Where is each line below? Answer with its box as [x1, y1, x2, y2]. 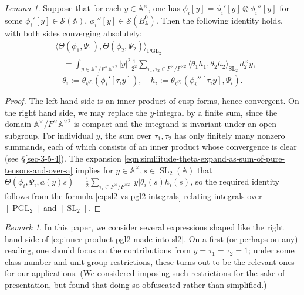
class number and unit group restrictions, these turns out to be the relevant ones [5, 255, 295, 267]
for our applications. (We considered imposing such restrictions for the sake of [5, 267, 285, 279]
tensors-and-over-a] [5, 163, 73, 176]
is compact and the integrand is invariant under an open [73, 118, 276, 130]
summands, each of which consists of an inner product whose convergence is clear [5, 140, 297, 153]
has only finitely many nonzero [174, 129, 285, 141]
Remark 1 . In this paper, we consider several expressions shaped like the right [5, 221, 284, 233]
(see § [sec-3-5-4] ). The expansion [5, 152, 121, 164]
